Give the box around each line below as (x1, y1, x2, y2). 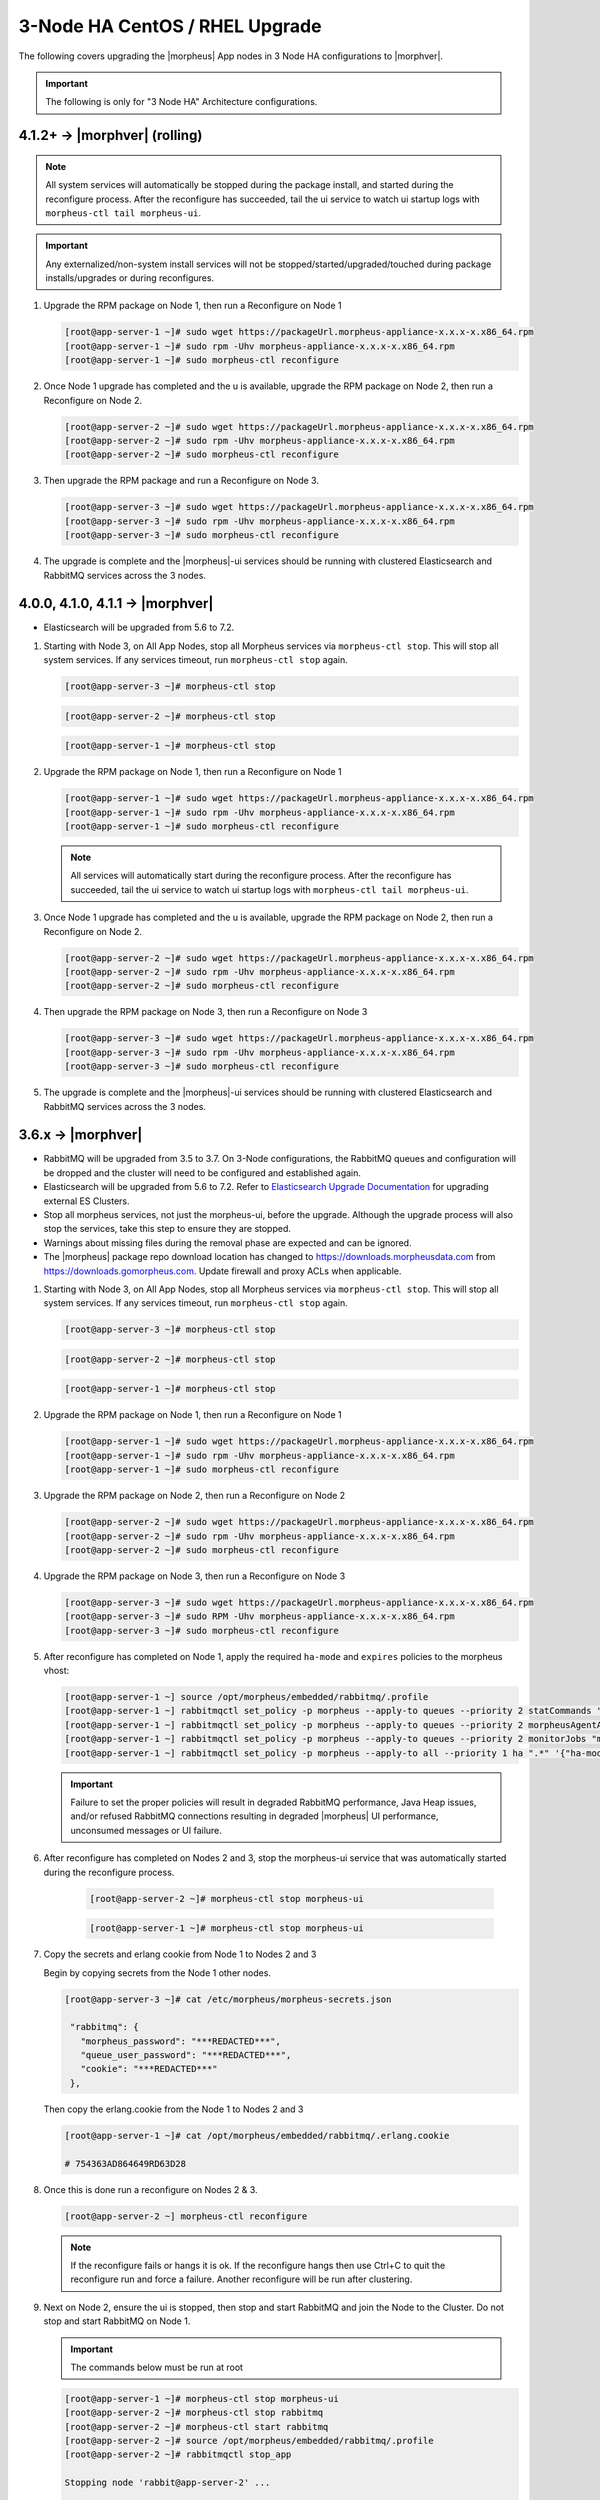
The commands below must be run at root (70, 2361, 244, 2373)
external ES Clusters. (43, 1195, 130, 1207)
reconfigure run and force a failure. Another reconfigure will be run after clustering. (70, 2273, 413, 2285)
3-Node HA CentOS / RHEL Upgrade (18, 15, 322, 37)
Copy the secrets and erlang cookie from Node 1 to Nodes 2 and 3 (43, 1948, 317, 1960)
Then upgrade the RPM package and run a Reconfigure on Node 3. (43, 475, 320, 487)
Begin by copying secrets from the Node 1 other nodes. (43, 1966, 272, 1979)
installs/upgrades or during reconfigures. (45, 272, 215, 284)
